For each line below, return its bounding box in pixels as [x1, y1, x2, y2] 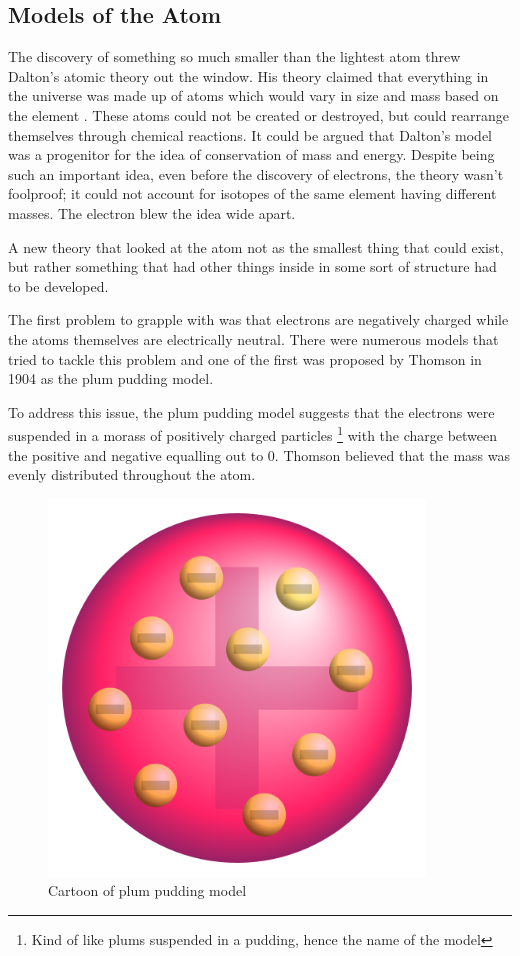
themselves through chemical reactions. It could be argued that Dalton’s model [8, 124, 492, 145]
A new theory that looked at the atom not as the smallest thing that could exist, [8, 236, 504, 257]
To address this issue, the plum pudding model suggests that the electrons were [8, 401, 495, 422]
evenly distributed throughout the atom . [8, 464, 256, 485]
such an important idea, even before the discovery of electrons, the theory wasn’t [8, 163, 504, 184]
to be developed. [8, 275, 109, 296]
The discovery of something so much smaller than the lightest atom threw [8, 46, 461, 67]
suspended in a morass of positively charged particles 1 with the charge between [8, 422, 498, 445]
